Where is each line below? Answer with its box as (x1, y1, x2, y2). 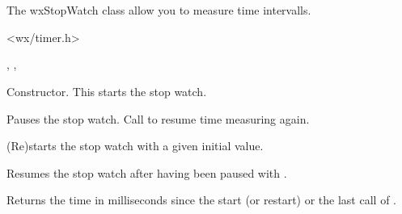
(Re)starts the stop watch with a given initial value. (6, 137, 264, 154)
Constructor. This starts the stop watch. (6, 82, 207, 99)
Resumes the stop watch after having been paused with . (6, 164, 287, 181)
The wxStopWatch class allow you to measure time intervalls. (6, 2, 311, 19)
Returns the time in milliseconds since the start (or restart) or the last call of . (6, 191, 396, 208)
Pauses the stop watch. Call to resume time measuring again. (6, 110, 310, 127)
